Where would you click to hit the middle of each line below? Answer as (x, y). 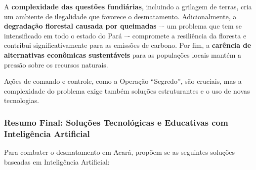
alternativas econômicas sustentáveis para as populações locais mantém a (123, 54)
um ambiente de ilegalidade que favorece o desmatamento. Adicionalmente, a (120, 16)
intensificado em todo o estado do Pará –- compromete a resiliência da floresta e (125, 35)
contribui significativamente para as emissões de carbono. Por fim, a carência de (128, 45)
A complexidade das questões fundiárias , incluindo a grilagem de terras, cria (128, 6)
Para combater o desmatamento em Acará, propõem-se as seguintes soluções (120, 152)
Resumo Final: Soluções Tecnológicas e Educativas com (116, 122)
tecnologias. (21, 100)
